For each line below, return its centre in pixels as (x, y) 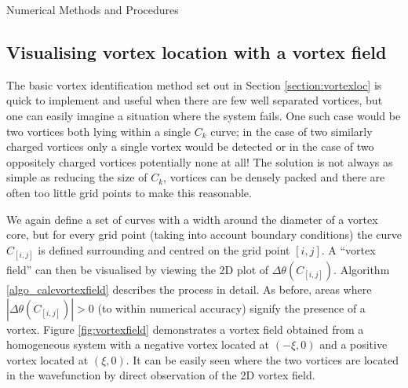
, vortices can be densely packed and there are (274, 177)
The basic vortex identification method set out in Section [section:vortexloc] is (194, 84)
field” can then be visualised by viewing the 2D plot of (138, 269)
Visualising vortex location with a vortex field (197, 51)
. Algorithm (362, 269)
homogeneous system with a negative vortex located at (138, 344)
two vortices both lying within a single (99, 131)
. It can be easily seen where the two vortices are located (262, 359)
